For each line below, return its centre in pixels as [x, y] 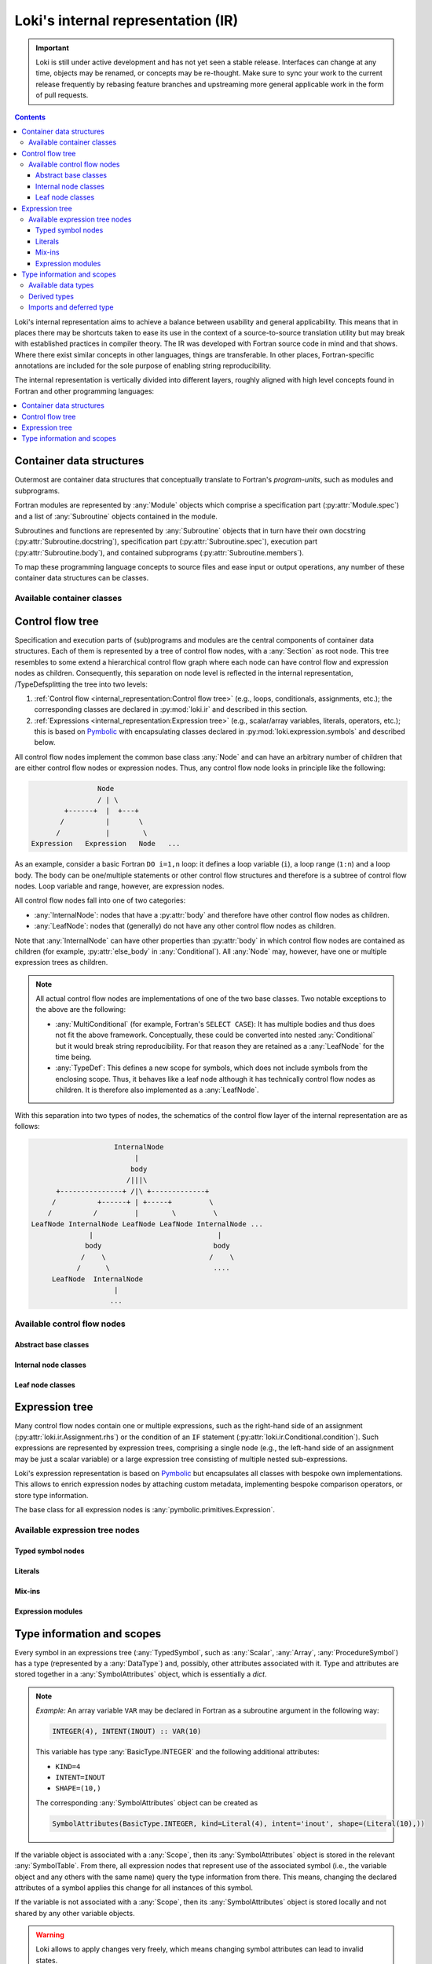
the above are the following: [81, 1009]
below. [45, 742]
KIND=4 [68, 1766]
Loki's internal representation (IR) [126, 20]
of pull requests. [62, 95]
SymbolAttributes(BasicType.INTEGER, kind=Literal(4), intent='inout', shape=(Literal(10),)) [239, 1823]
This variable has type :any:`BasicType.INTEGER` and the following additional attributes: [178, 1752]
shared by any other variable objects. [75, 1913]
